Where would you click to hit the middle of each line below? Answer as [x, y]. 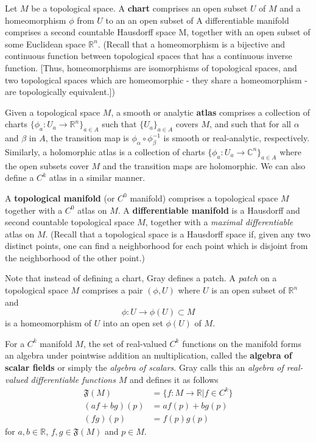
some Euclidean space [45, 44]
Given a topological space [53, 112]
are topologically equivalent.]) [60, 92]
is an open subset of [248, 290]
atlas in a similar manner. [97, 177]
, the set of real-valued [125, 343]
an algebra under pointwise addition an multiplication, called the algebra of [149, 355]
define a [19, 177]
